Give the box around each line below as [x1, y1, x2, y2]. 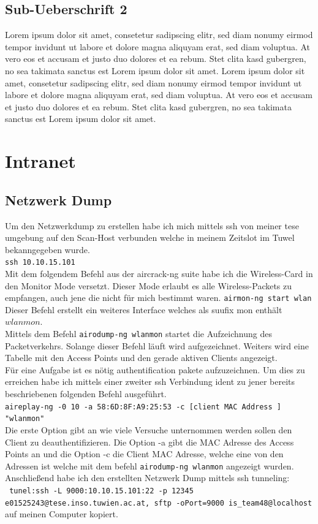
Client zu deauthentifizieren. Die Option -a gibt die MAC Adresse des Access [5, 435, 294, 448]
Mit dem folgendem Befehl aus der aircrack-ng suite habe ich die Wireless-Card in [5, 267, 313, 279]
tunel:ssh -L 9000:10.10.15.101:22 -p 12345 [9, 486, 194, 495]
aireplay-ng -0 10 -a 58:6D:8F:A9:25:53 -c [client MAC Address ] [5, 402, 282, 411]
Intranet [5, 148, 76, 173]
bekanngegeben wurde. [5, 243, 90, 256]
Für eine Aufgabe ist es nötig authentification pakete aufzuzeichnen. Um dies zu [5, 363, 305, 376]
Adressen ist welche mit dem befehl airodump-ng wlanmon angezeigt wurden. [5, 459, 294, 472]
